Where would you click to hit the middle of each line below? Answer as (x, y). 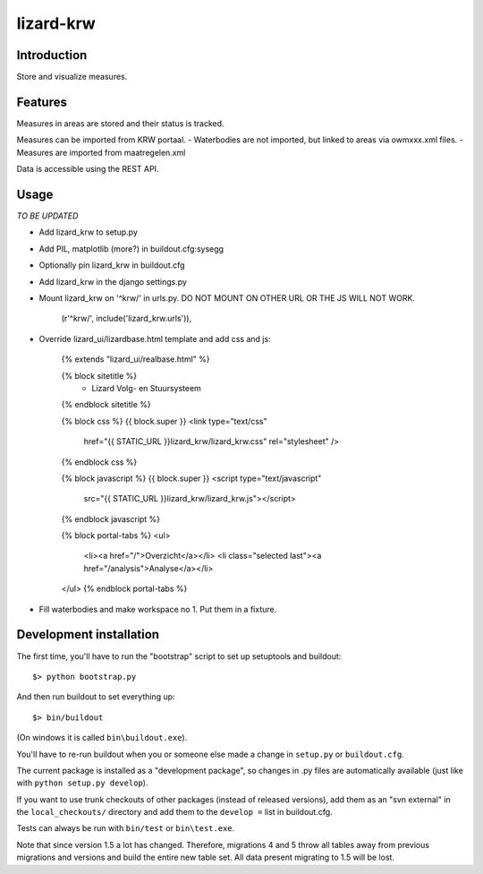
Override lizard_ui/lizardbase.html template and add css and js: (155, 338)
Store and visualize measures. (72, 77)
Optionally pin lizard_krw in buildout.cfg (112, 265)
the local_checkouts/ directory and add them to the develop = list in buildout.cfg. (174, 812)
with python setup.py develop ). (82, 783)
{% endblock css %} (99, 462)
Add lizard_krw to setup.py (89, 232)
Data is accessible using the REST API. (88, 169)
